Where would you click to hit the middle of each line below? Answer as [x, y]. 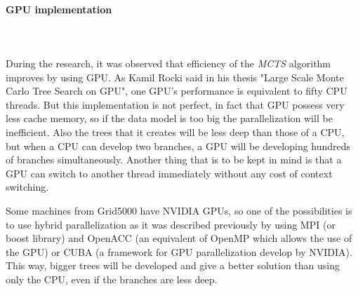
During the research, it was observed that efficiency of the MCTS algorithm [168, 63]
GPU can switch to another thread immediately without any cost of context [169, 173]
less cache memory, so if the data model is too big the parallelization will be [169, 118]
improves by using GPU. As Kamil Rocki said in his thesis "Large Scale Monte [175, 77]
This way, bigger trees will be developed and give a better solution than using [173, 265]
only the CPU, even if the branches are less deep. [112, 279]
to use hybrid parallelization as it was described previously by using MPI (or [171, 224]
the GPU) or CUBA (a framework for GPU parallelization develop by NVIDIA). [179, 251]
